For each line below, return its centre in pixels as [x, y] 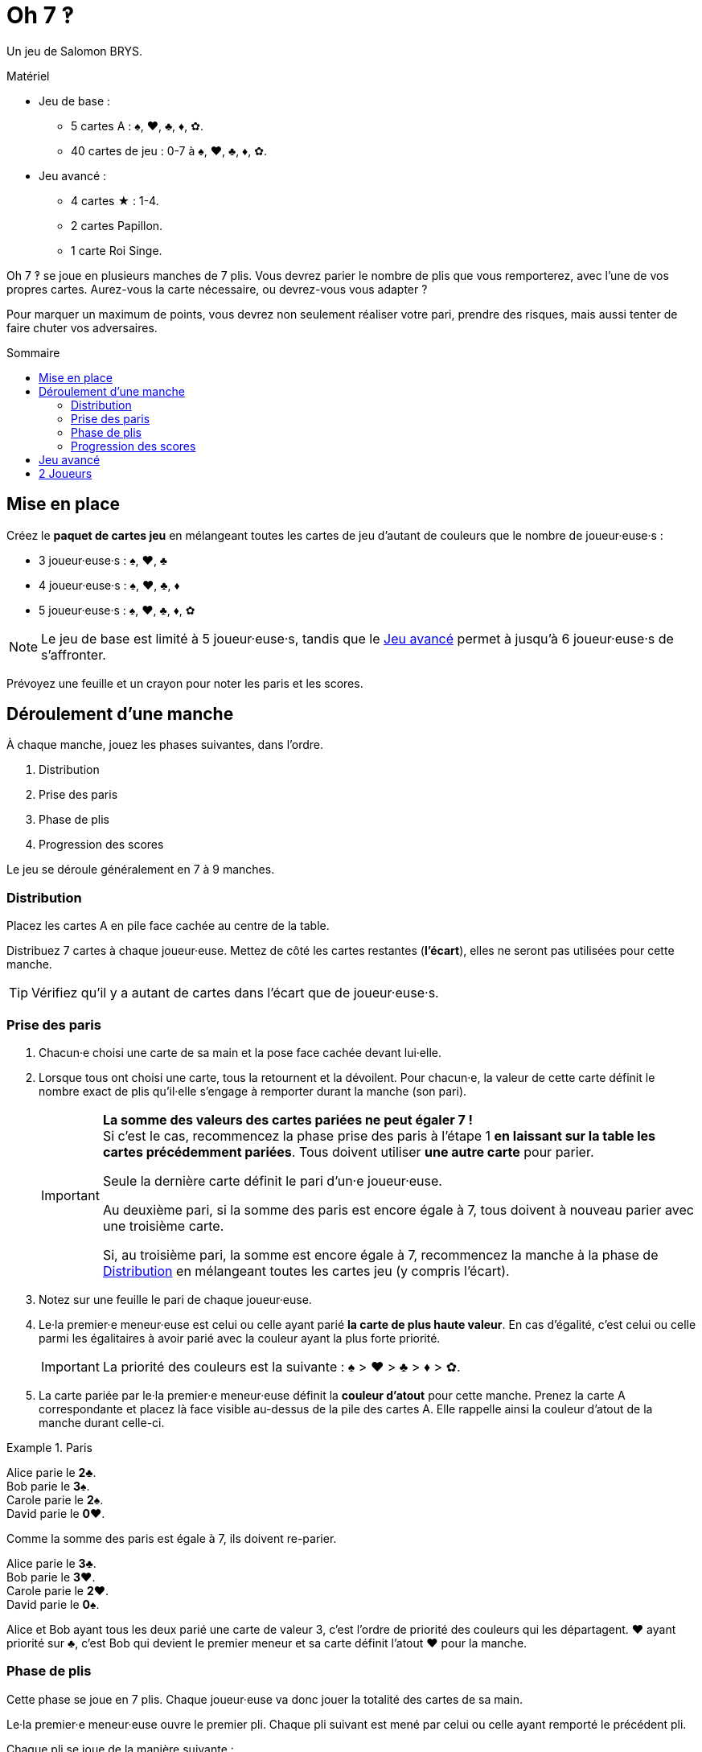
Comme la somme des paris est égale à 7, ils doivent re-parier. [172, 1538]
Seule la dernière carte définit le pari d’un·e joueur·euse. [272, 1180]
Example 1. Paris [49, 1447]
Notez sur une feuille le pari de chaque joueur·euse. [175, 1299]
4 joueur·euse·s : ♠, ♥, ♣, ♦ [109, 585]
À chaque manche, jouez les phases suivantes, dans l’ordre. [165, 745]
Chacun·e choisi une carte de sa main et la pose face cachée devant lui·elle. [240, 1052]
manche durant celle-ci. [102, 1422]
